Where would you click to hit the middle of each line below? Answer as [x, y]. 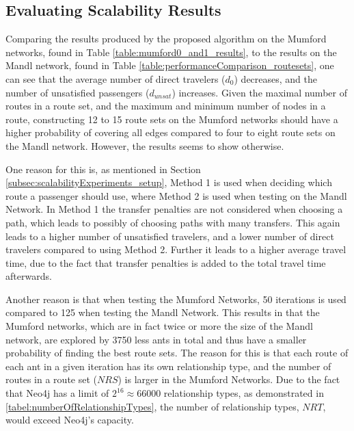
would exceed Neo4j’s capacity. [70, 420]
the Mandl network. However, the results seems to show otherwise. [145, 145]
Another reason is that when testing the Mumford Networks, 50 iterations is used [176, 299]
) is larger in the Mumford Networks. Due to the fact [229, 379]
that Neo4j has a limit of [57, 393]
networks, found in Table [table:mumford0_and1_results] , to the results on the [171, 52]
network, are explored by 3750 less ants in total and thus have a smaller [156, 339]
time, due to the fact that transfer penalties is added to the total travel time [166, 262]
